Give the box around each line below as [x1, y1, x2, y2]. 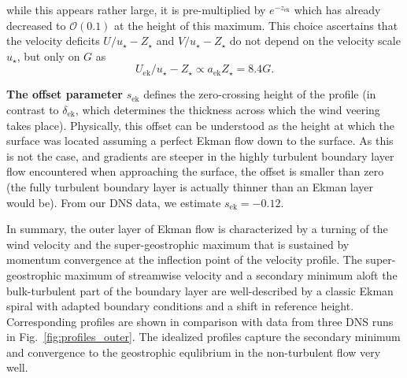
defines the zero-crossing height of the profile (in [143, 86, 376, 102]
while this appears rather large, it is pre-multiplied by [6, 2, 266, 17]
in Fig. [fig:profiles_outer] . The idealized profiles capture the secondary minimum [6, 328, 401, 345]
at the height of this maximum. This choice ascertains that [114, 17, 398, 33]
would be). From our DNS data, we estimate [6, 194, 221, 210]
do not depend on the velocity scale [229, 32, 401, 49]
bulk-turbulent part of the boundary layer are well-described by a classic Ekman [6, 282, 394, 298]
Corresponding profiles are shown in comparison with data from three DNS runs [6, 313, 394, 329]
